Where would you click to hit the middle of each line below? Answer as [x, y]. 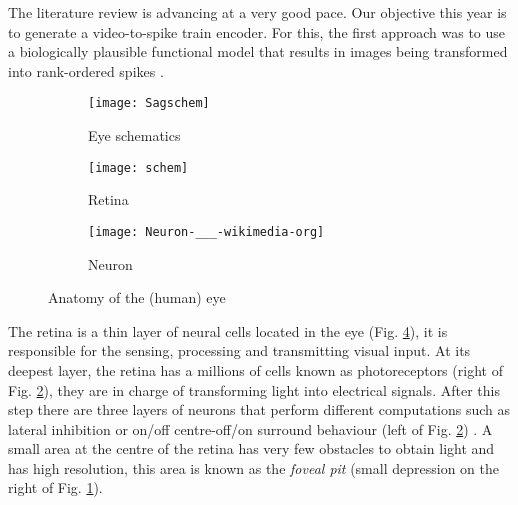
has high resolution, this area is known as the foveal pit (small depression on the [253, 467]
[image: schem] [138, 167]
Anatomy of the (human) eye [137, 297]
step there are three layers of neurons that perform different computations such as [259, 409]
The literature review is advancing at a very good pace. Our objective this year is [257, 12]
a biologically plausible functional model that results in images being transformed [258, 51]
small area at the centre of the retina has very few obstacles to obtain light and [251, 448]
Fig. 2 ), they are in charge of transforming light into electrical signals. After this [254, 389]
